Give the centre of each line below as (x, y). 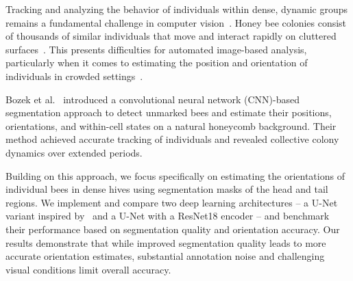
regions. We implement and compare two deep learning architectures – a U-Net (172, 202)
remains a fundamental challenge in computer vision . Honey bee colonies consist (176, 22)
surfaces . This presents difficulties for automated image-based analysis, (156, 49)
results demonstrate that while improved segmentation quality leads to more (166, 242)
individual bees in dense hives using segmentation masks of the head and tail (167, 189)
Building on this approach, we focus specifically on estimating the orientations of (175, 175)
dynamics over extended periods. (74, 152)
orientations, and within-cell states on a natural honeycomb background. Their (171, 125)
